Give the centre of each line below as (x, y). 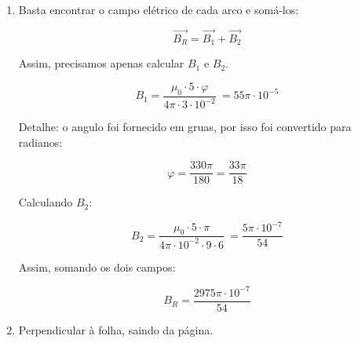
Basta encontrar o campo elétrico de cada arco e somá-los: (159, 9)
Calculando (46, 202)
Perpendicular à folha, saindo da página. (116, 329)
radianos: (40, 142)
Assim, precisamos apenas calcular (101, 63)
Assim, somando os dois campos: (97, 266)
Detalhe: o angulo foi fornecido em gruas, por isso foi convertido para (185, 127)
